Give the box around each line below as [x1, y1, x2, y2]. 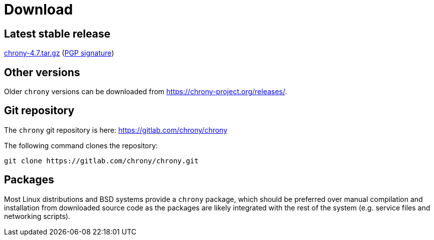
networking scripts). [4, 211, 70, 220]
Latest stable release [4, 27, 111, 40]
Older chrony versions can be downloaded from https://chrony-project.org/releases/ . [4, 87, 287, 96]
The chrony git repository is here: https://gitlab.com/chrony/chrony [4, 125, 228, 134]
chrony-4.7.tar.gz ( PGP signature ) [4, 49, 114, 58]
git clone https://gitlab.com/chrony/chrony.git [4, 156, 199, 165]
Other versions [4, 66, 80, 79]
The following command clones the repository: [4, 141, 158, 150]
